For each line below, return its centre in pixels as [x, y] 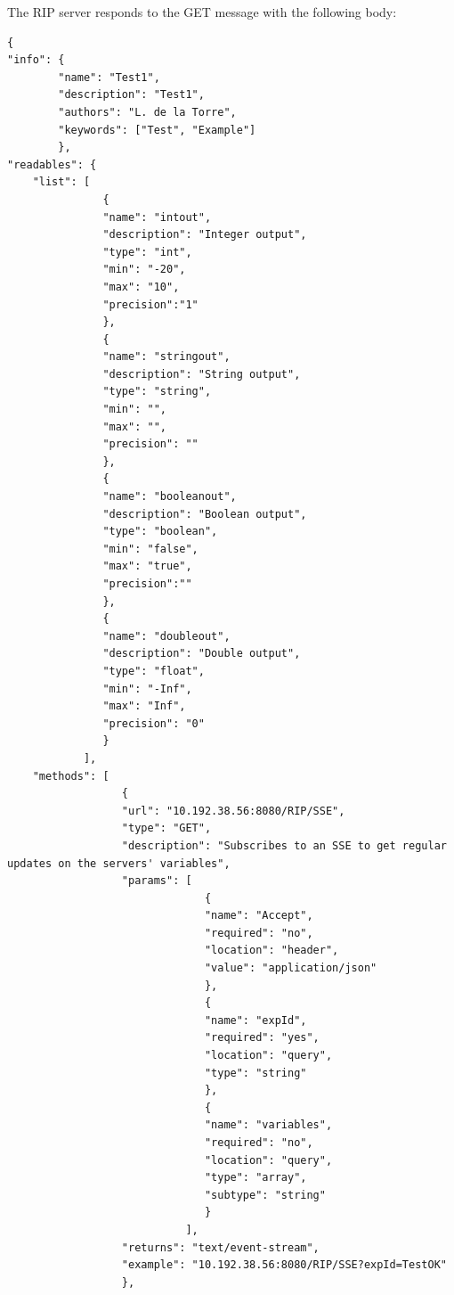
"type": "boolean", [160, 532]
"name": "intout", [157, 217]
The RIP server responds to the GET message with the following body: [202, 12]
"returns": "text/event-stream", [220, 1247]
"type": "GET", [166, 828]
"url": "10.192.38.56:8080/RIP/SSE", [233, 811]
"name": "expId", [255, 1020]
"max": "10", [141, 287]
